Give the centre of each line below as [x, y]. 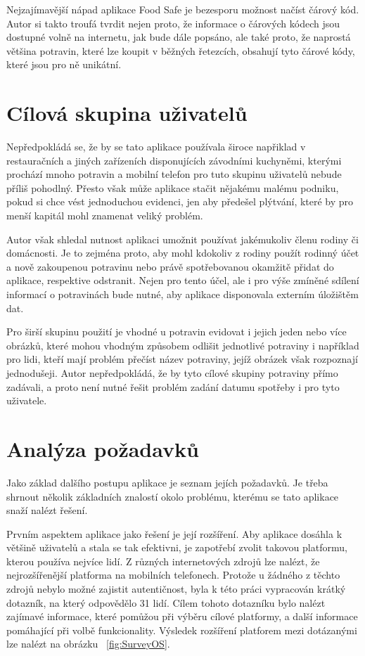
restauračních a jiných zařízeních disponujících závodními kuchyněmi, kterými [174, 160]
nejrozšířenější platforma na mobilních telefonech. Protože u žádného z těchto [173, 575]
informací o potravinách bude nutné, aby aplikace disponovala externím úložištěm [182, 294]
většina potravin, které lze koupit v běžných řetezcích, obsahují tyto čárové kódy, [181, 50]
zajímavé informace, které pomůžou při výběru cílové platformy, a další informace [182, 616]
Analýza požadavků [103, 448]
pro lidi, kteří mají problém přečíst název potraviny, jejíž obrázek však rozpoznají [182, 359]
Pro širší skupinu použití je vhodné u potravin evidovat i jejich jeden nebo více [177, 332]
